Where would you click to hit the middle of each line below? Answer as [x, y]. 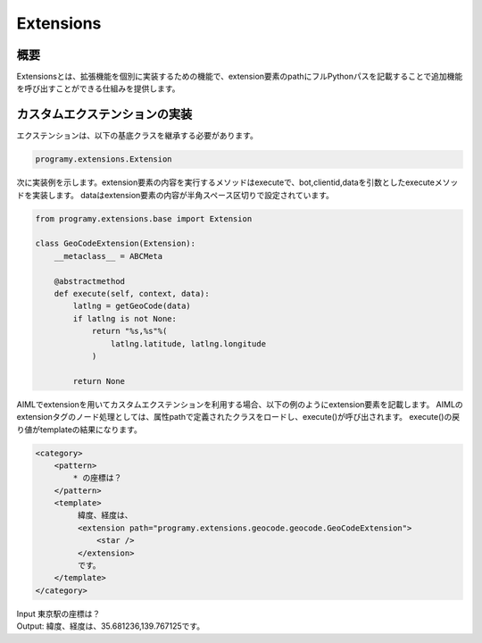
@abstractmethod [89, 281]
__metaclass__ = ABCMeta [108, 256]
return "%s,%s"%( [129, 331]
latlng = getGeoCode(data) [132, 306]
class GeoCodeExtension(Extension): [116, 244]
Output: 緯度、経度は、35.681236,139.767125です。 [111, 626]
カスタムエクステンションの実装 [104, 115]
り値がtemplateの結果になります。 [79, 430]
